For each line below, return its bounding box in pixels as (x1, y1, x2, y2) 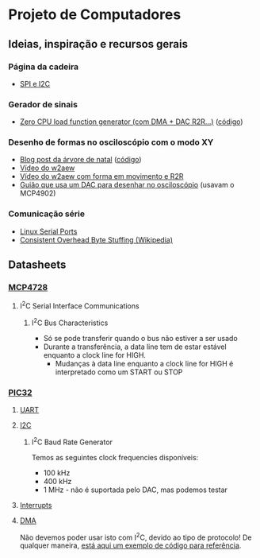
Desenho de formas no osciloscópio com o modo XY (8, 137, 214, 148)
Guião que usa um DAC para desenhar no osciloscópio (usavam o (19, 180, 235, 190)
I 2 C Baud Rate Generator (31, 436, 113, 447)
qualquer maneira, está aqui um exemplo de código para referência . (19, 541, 242, 550)
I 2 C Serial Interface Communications (19, 300, 140, 311)
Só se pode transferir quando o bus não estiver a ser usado (43, 333, 238, 343)
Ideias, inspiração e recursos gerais (8, 37, 189, 51)
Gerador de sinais (8, 99, 78, 110)
